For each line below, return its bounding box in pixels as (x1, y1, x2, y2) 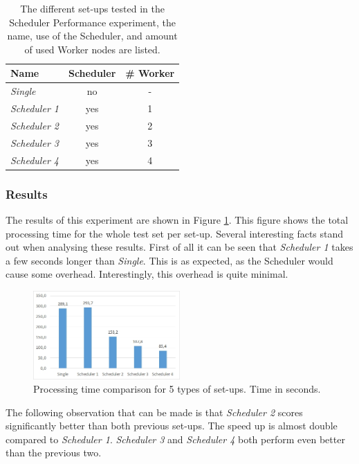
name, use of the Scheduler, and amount (7, 28, 178, 43)
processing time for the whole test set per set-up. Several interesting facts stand (6, 226, 344, 240)
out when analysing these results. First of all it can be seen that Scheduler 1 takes (6, 240, 353, 254)
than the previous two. (6, 445, 102, 460)
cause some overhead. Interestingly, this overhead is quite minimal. (6, 267, 288, 281)
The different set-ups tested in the (20, 1, 165, 15)
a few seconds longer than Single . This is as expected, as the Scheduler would (6, 253, 333, 267)
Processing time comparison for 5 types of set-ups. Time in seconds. (33, 382, 321, 396)
